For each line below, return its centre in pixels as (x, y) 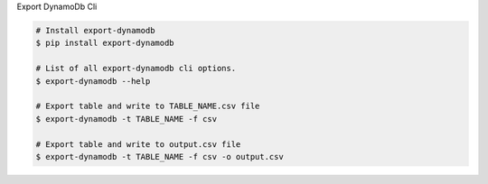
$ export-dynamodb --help (93, 81)
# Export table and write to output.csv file (138, 144)
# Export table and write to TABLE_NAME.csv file (148, 106)
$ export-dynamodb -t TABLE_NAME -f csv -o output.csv (160, 156)
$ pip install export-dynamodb (105, 43)
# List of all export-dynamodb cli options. (136, 69)
